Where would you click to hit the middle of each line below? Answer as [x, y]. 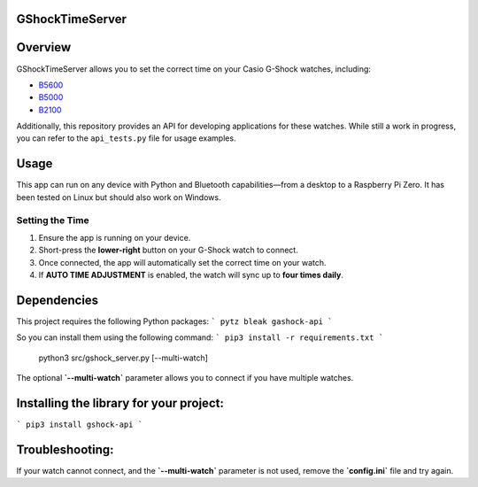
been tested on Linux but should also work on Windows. [119, 197]
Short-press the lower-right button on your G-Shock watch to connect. [168, 250]
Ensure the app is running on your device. [115, 237]
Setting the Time [53, 220]
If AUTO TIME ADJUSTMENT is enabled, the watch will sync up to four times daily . [191, 275]
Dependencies [58, 300]
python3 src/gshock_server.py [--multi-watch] [123, 358]
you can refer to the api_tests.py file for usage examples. [126, 138]
